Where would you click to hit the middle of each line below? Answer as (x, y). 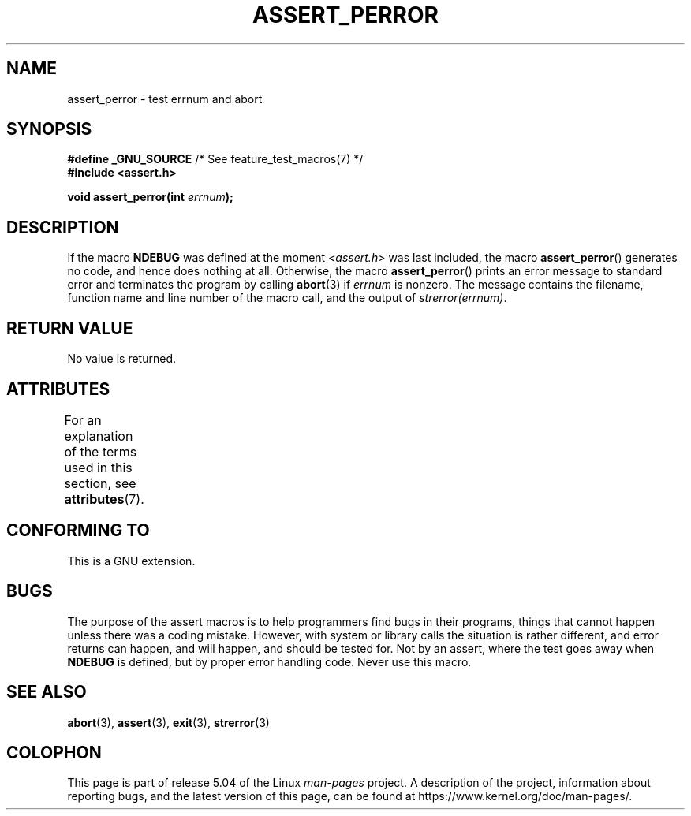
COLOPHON (54, 752)
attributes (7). (104, 499)
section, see (100, 483)
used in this (98, 467)
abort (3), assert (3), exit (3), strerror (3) (168, 722)
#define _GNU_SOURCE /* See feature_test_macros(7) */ (215, 159)
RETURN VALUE (70, 328)
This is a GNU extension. (131, 561)
